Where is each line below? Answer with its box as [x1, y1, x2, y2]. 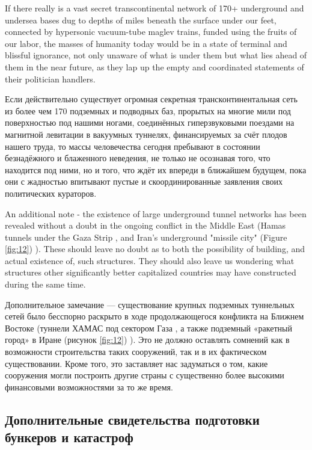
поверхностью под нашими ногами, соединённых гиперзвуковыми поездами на [5, 116, 295, 129]
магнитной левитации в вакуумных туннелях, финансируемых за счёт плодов [5, 128, 287, 140]
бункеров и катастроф [5, 428, 133, 446]
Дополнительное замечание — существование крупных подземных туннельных [5, 298, 295, 310]
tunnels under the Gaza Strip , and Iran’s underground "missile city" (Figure [5, 230, 287, 243]
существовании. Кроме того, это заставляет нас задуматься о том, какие [5, 357, 268, 369]
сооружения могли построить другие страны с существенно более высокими [5, 369, 284, 381]
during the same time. [5, 278, 86, 291]
